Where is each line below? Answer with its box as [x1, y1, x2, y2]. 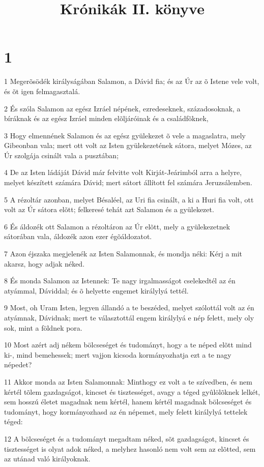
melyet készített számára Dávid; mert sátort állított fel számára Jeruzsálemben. [4, 177, 252, 188]
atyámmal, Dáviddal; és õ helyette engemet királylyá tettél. [4, 285, 189, 296]
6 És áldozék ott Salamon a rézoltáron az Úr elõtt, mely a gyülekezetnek [4, 221, 230, 231]
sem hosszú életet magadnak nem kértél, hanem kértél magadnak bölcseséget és [4, 396, 252, 407]
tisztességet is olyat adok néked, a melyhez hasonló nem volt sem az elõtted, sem [4, 443, 256, 454]
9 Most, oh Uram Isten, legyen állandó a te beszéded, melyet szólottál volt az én [4, 302, 254, 313]
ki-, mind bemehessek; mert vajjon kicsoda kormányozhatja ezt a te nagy [4, 349, 231, 360]
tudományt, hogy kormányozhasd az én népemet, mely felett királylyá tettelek [4, 406, 248, 417]
